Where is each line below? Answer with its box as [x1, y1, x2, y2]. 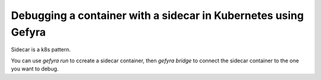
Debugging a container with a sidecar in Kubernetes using [11, 9, 304, 22]
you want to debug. [11, 65, 59, 72]
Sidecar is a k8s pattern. [11, 46, 71, 53]
